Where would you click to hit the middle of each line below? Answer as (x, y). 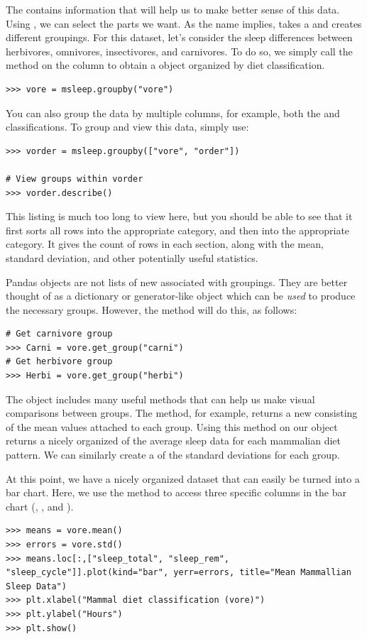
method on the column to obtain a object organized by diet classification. (165, 65)
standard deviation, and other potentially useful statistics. (132, 257)
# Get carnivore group (59, 334)
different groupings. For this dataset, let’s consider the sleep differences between (179, 37)
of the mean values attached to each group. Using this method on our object (172, 426)
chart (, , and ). (40, 506)
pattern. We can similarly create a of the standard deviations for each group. (173, 455)
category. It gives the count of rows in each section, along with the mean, (165, 244)
